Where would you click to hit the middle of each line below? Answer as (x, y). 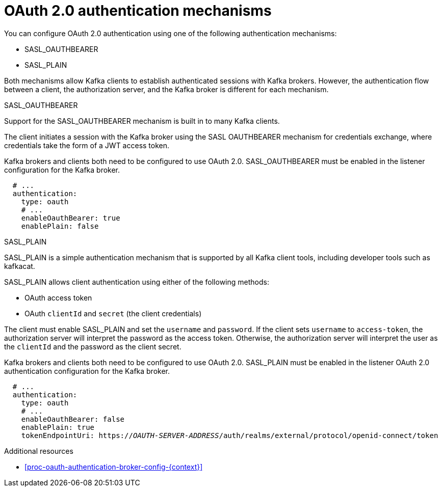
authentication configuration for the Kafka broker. (87, 371)
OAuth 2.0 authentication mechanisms (138, 11)
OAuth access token (58, 297)
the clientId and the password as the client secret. (93, 346)
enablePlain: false (60, 226)
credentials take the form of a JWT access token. (87, 145)
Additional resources (39, 451)
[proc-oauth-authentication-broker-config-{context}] (114, 467)
